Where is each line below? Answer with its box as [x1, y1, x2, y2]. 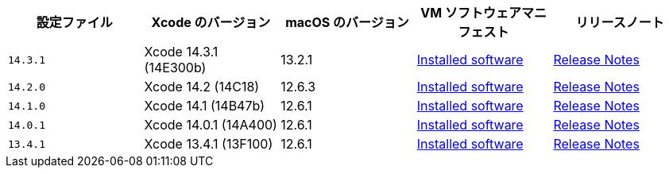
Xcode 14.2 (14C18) [144, 79, 260, 95]
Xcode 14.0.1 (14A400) [144, 117, 277, 133]
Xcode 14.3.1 [144, 44, 218, 60]
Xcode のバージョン [151, 14, 271, 30]
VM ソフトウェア [420, 5, 521, 21]
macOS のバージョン [285, 14, 409, 30]
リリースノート [575, 14, 664, 30]
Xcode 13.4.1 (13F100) [144, 136, 273, 152]
